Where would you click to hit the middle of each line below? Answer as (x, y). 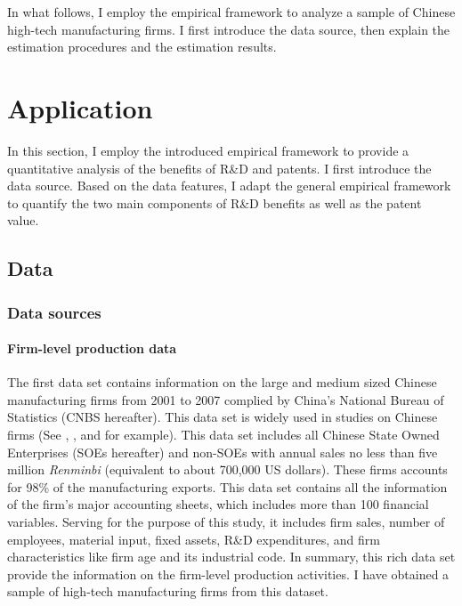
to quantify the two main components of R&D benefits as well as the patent (215, 202)
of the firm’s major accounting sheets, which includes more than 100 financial (218, 504)
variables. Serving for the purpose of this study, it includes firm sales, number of (226, 522)
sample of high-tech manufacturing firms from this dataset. (168, 591)
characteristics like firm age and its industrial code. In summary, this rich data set (231, 557)
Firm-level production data (92, 348)
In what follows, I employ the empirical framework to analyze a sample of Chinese (231, 12)
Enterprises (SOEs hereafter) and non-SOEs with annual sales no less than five (223, 452)
